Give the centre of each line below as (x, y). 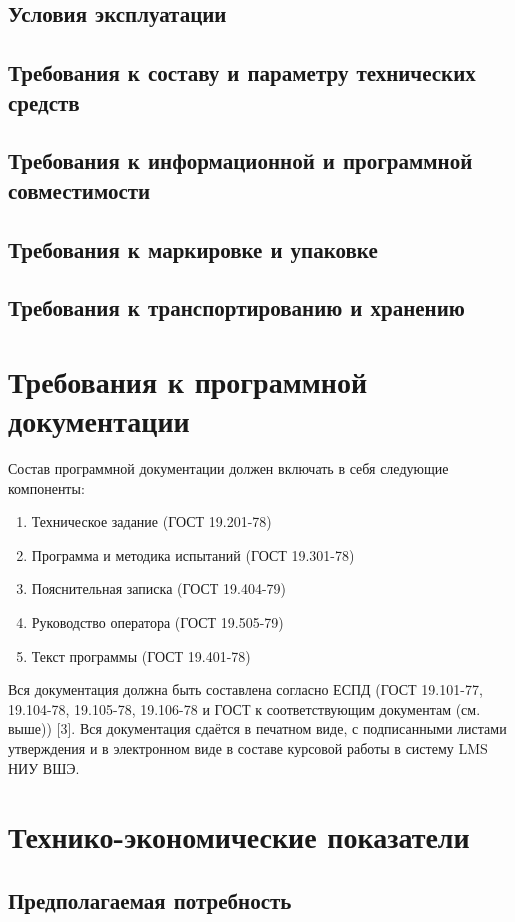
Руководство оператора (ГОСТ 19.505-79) (157, 621)
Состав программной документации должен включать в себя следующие (228, 468)
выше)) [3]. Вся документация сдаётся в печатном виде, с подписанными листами (257, 728)
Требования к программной (188, 380)
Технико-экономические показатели (239, 836)
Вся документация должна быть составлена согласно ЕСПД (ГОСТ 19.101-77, (245, 689)
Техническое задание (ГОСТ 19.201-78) (151, 521)
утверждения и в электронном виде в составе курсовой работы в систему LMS (248, 747)
